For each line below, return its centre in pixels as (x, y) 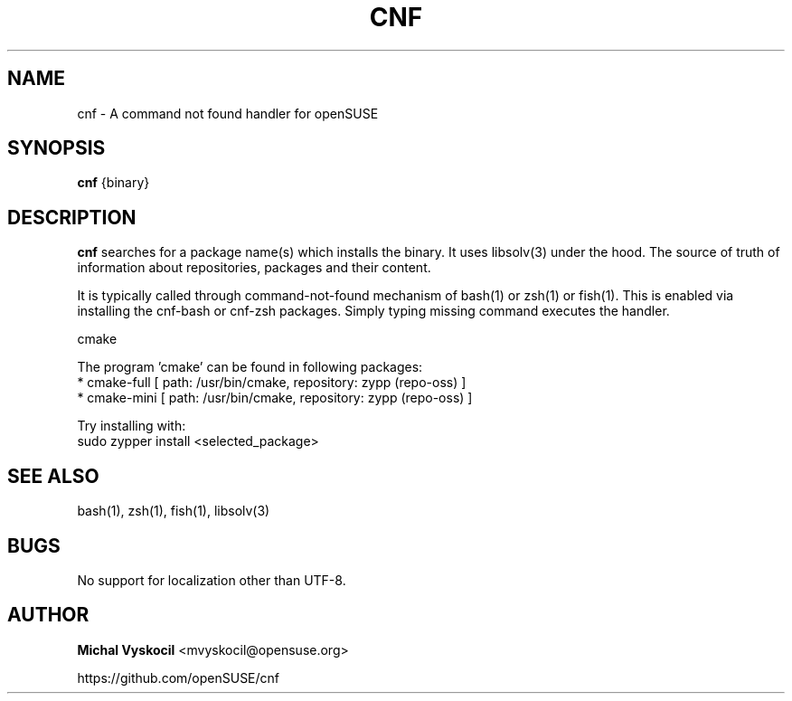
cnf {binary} (113, 183)
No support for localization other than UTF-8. (212, 580)
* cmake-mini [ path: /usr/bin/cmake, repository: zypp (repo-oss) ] (275, 398)
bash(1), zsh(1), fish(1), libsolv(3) (174, 511)
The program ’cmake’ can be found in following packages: (250, 367)
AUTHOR (48, 615)
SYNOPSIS (57, 148)
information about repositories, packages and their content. (254, 268)
